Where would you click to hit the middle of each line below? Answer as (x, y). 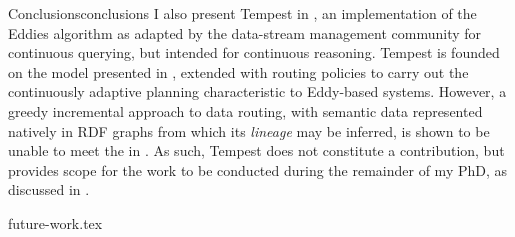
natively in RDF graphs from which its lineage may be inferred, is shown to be (249, 130)
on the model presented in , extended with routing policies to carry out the (238, 71)
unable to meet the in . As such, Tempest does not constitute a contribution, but (256, 150)
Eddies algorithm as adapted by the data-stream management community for (245, 32)
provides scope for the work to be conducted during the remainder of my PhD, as (258, 169)
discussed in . (49, 189)
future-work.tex (55, 222)
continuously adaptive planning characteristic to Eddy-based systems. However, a (257, 91)
